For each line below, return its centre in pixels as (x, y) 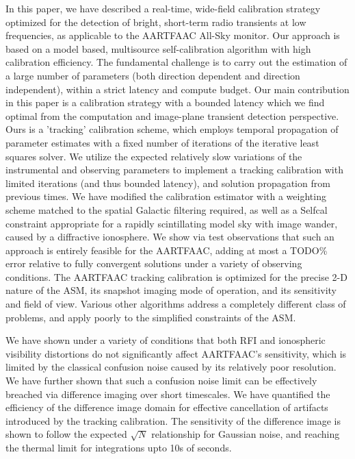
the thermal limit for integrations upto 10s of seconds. (119, 447)
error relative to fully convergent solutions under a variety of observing (154, 263)
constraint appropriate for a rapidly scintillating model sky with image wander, (172, 223)
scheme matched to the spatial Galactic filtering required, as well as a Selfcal (167, 209)
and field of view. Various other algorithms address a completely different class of (176, 304)
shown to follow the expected (66, 434)
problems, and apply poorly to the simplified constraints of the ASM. (151, 317)
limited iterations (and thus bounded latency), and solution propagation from (168, 183)
